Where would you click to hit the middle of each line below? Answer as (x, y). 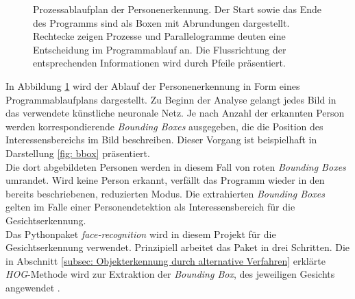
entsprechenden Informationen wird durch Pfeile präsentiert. (159, 63)
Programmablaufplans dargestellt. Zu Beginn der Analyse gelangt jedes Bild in (171, 99)
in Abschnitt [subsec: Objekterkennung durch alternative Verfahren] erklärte (166, 260)
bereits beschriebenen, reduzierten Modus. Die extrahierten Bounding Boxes (165, 193)
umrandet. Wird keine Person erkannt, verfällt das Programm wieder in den (165, 180)
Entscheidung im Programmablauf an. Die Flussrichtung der (160, 49)
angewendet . (33, 287)
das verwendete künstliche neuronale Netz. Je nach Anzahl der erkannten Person (175, 113)
